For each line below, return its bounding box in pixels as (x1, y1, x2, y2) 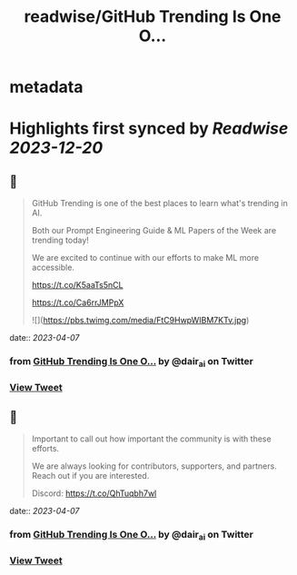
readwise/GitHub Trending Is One (24, 6, 282, 27)
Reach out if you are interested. (31, 471, 150, 481)
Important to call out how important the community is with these (31, 433, 272, 444)
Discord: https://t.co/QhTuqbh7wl (31, 488, 157, 499)
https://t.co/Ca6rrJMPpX (31, 297, 124, 308)
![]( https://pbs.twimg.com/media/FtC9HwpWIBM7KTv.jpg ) (31, 315, 250, 326)
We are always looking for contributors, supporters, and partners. (31, 461, 277, 471)
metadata (9, 77, 84, 97)
